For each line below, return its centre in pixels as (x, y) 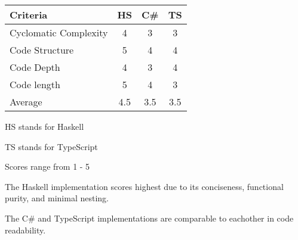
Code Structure (42, 50)
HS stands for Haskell (44, 126)
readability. (25, 230)
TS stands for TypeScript (51, 146)
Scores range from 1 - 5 (47, 166)
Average (26, 102)
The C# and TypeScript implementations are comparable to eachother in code (149, 218)
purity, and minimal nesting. (57, 198)
